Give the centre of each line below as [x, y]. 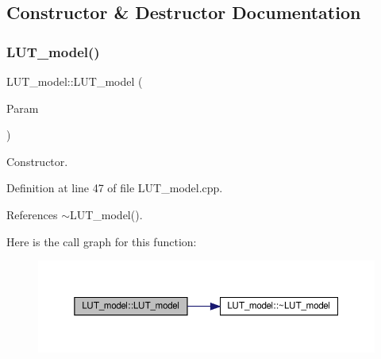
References [32, 214]
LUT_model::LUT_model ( [75, 81]
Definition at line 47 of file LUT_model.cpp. [115, 188]
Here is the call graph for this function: [102, 241]
